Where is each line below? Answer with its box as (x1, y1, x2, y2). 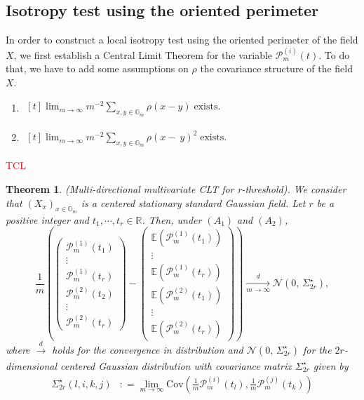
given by (313, 358, 349, 373)
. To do (318, 47, 350, 62)
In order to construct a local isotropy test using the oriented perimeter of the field (6, 32, 358, 47)
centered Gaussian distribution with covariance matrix (60, 358, 292, 373)
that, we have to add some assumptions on (6, 61, 189, 76)
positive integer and (6, 212, 89, 227)
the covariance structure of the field (200, 61, 353, 76)
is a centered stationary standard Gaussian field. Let (81, 195, 306, 210)
